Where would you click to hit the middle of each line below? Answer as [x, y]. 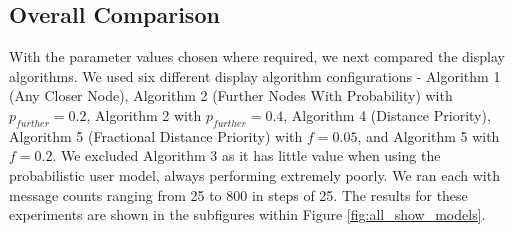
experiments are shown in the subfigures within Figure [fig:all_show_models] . [247, 214]
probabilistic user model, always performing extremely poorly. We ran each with [254, 174]
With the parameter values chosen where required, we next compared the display [257, 56]
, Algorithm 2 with [144, 114]
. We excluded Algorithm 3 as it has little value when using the [246, 155]
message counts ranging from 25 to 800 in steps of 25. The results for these [238, 194]
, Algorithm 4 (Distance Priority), [387, 114]
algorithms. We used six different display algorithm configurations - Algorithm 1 [255, 75]
